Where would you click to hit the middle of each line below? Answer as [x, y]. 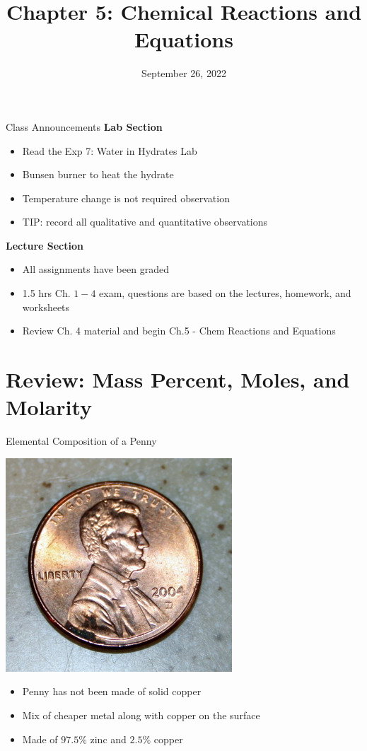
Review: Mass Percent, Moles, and [178, 379]
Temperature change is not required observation [126, 198]
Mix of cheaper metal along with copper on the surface [141, 715]
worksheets [46, 307]
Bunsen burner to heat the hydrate [98, 174]
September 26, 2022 [184, 73]
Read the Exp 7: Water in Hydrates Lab [110, 150]
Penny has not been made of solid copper [112, 691]
